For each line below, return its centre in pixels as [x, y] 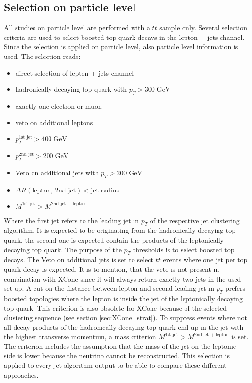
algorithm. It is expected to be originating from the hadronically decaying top [120, 230]
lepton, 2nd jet [54, 190]
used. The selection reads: [42, 56]
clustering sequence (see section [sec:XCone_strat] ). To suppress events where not [126, 317]
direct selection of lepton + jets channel [75, 72]
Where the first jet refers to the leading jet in [71, 220]
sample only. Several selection [203, 28]
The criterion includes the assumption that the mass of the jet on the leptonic [120, 346]
